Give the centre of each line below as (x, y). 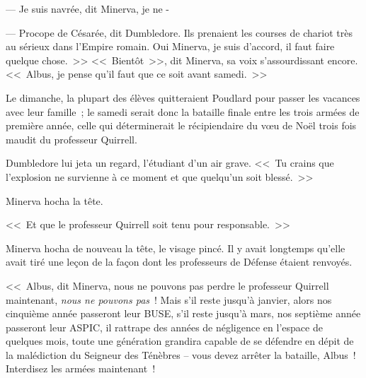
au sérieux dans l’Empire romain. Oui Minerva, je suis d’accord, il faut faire (170, 46)
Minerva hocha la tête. (55, 200)
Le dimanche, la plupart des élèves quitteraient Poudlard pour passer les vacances (183, 97)
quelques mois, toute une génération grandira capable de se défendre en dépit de (180, 341)
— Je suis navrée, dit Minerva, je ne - (88, 8)
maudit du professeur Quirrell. (72, 139)
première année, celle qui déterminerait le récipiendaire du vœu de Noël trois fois (181, 125)
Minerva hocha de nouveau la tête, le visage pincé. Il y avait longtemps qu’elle (176, 248)
